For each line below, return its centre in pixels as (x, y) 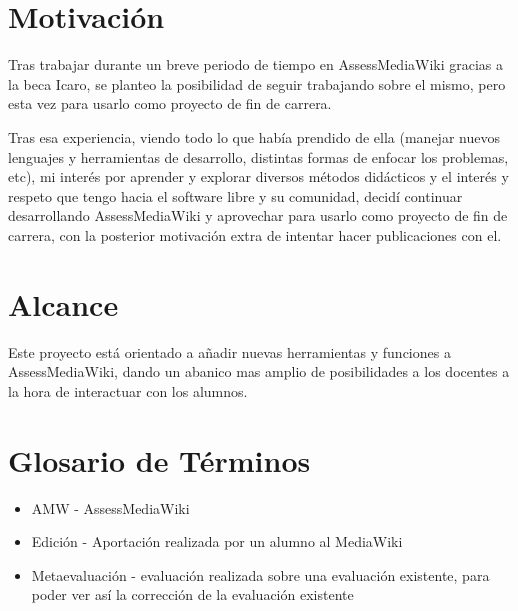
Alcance (63, 303)
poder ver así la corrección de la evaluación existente (192, 594)
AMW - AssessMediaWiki (110, 507)
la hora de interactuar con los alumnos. (128, 390)
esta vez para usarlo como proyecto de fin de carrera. (170, 103)
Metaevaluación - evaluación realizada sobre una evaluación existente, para (260, 574)
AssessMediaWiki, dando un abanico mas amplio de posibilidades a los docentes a (259, 371)
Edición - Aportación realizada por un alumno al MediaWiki (217, 541)
